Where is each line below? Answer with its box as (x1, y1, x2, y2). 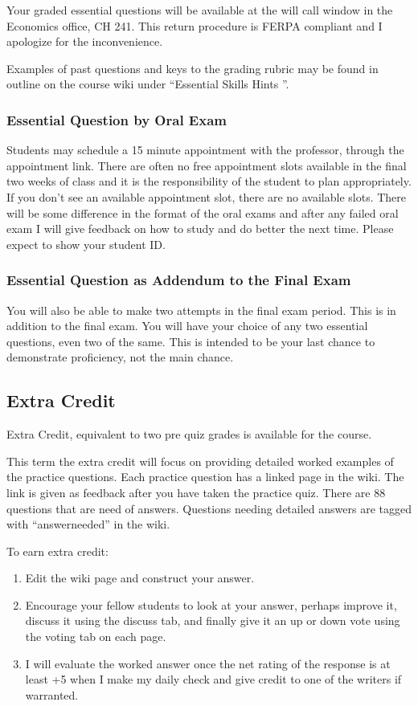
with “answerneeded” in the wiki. (6, 516, 170, 533)
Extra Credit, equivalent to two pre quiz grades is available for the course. (6, 426, 372, 443)
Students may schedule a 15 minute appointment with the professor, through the (6, 141, 404, 158)
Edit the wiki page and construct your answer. (25, 569, 255, 586)
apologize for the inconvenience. (6, 33, 163, 50)
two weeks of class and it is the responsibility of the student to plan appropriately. (6, 173, 412, 190)
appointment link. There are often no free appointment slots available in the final (6, 157, 407, 173)
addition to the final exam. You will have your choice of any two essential (6, 317, 368, 334)
